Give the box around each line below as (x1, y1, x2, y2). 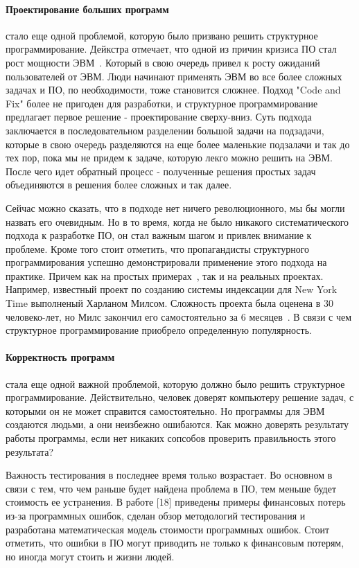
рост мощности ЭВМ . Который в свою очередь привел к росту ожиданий (6, 55, 320, 69)
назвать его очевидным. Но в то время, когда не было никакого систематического (6, 214, 349, 229)
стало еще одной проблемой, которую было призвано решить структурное (6, 28, 318, 42)
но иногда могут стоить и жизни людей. (6, 549, 175, 563)
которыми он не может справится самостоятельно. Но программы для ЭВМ (6, 403, 325, 418)
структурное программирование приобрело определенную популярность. (6, 323, 312, 337)
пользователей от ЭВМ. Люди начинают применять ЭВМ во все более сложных (6, 69, 342, 83)
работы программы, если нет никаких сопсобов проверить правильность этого (6, 431, 336, 445)
